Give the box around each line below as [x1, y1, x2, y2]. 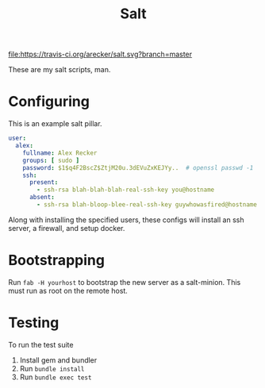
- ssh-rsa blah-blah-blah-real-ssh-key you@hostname [36, 186, 215, 194]
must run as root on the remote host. [8, 286, 129, 295]
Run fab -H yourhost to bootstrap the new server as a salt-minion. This [8, 277, 241, 286]
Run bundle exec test [19, 372, 92, 382]
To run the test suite [8, 340, 74, 349]
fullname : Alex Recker [22, 148, 98, 157]
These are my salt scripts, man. [8, 65, 111, 75]
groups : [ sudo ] [22, 156, 80, 164]
